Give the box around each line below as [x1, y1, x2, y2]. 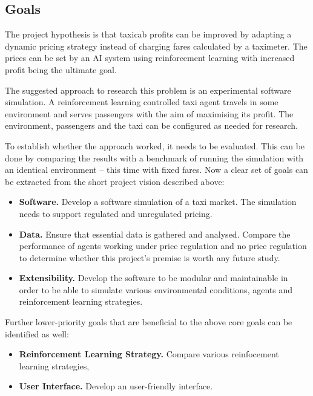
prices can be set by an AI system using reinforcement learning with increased [5, 51, 295, 64]
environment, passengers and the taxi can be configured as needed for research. [5, 119, 298, 132]
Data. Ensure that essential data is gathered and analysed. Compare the [19, 227, 291, 240]
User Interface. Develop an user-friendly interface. [19, 380, 213, 392]
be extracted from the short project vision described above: [5, 175, 225, 187]
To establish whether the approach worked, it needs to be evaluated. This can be [5, 139, 305, 152]
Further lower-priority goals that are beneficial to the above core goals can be [5, 316, 292, 328]
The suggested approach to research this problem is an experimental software [5, 83, 291, 96]
